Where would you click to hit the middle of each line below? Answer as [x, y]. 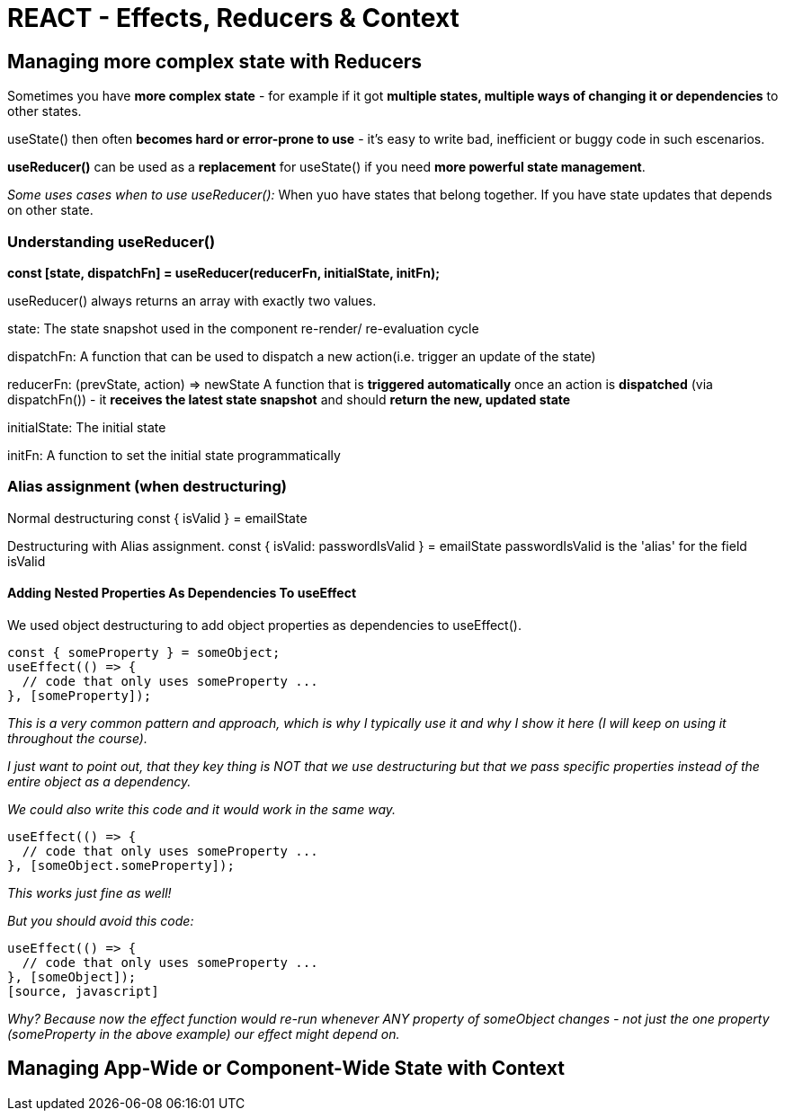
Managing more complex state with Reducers [215, 61]
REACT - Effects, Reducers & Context [233, 18]
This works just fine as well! [89, 892]
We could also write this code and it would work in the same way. [202, 809]
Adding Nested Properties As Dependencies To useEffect [182, 593]
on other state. [50, 210]
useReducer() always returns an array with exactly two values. [192, 300]
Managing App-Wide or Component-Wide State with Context [286, 1069]
